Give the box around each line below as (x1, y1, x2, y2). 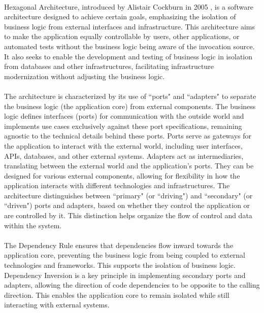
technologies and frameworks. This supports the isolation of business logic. (4, 260, 236, 270)
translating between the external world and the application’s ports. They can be (4, 160, 254, 171)
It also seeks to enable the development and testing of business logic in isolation (4, 51, 253, 61)
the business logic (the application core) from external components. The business (4, 100, 256, 111)
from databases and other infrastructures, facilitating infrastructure (4, 61, 214, 72)
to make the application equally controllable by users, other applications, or (4, 31, 240, 42)
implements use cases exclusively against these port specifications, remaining (4, 120, 242, 131)
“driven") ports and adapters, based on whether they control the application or (4, 200, 250, 211)
